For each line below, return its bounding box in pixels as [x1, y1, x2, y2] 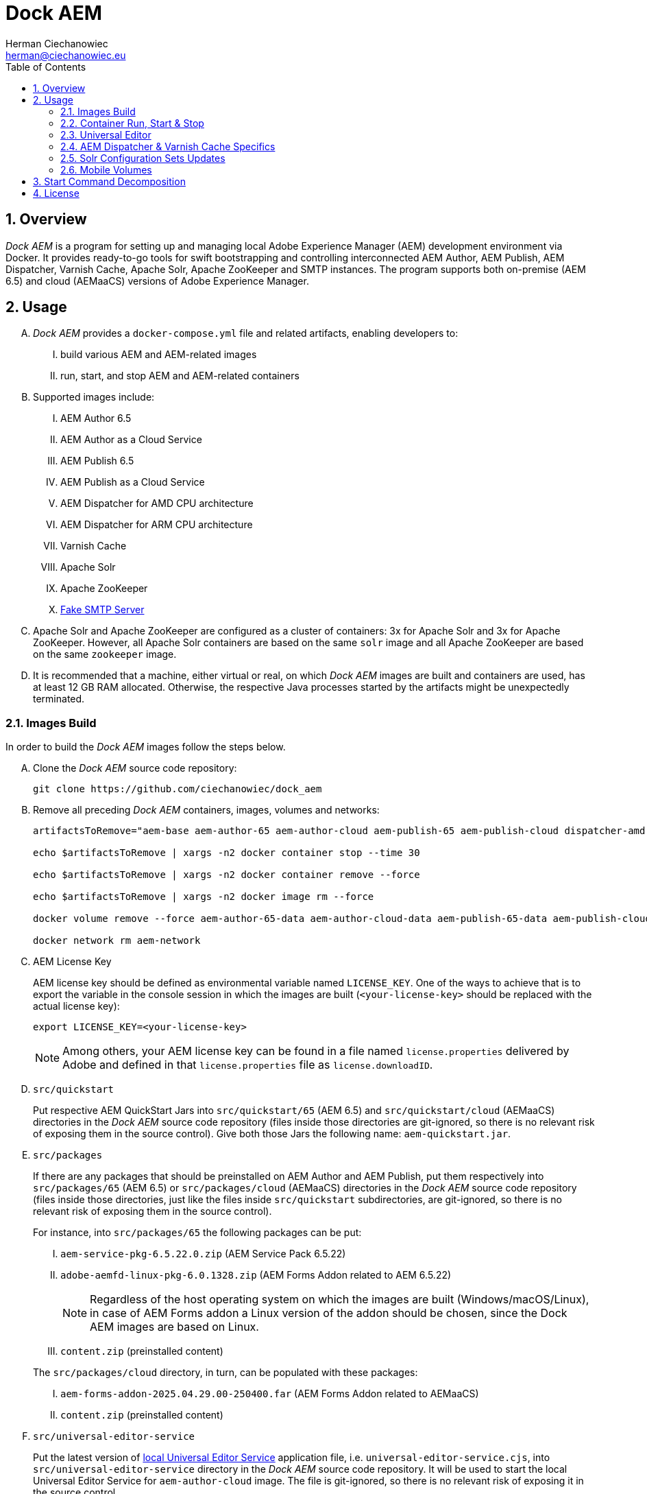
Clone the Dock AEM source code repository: [33, 762, 237, 774]
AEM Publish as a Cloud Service [60, 476, 205, 488]
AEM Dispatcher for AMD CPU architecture [60, 497, 254, 510]
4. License [33, 187, 80, 199]
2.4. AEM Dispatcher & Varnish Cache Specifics [60, 140, 276, 152]
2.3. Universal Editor [60, 128, 151, 141]
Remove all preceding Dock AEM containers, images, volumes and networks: [33, 804, 380, 816]
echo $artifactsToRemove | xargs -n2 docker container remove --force [33, 869, 420, 881]
